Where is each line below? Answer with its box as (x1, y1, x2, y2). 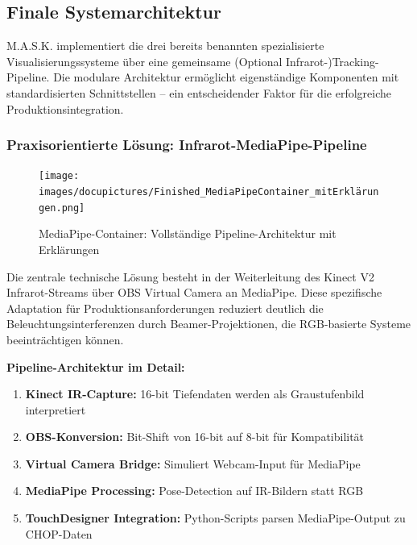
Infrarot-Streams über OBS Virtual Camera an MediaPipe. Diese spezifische (6, 284, 382, 301)
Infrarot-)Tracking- (286, 52, 379, 69)
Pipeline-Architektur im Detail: (6, 358, 185, 375)
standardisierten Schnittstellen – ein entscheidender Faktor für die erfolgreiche (6, 84, 391, 101)
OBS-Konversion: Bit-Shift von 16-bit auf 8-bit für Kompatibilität (25, 428, 365, 445)
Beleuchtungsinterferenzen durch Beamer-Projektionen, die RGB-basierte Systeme (6, 315, 411, 332)
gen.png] (39, 202, 85, 214)
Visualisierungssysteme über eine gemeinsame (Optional (6, 52, 283, 69)
